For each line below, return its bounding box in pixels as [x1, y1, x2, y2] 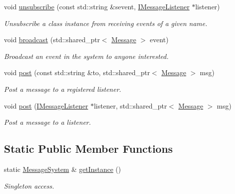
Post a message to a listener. [4, 117, 91, 127]
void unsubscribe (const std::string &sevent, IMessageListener [4, 1, 190, 11]
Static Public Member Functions [4, 141, 173, 156]
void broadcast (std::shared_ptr [4, 34, 100, 45]
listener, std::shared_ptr [93, 100, 167, 111]
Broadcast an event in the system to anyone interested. [4, 51, 169, 61]
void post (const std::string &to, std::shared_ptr [4, 67, 150, 78]
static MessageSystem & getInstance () [4, 164, 121, 174]
